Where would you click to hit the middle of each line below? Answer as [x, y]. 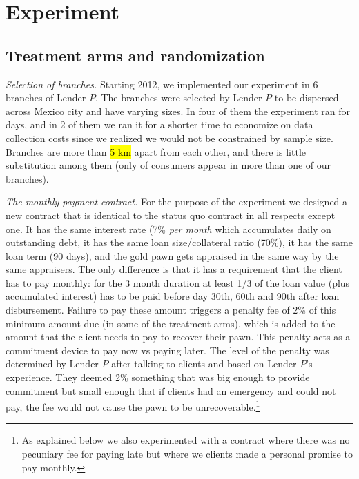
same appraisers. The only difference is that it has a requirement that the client [174, 269]
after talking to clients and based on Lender [204, 364]
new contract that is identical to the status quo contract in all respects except [171, 215]
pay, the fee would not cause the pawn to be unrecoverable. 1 [133, 406]
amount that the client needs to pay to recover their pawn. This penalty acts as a [178, 337]
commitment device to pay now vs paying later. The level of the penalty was [167, 350]
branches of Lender [46, 98]
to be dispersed [307, 98]
